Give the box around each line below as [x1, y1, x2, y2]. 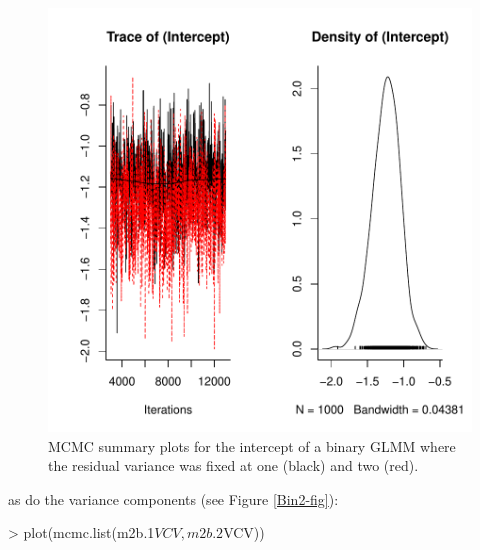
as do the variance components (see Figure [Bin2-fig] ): [8, 488, 339, 509]
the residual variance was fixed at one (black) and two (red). [48, 455, 419, 476]
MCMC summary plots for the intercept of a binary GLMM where [48, 435, 456, 456]
